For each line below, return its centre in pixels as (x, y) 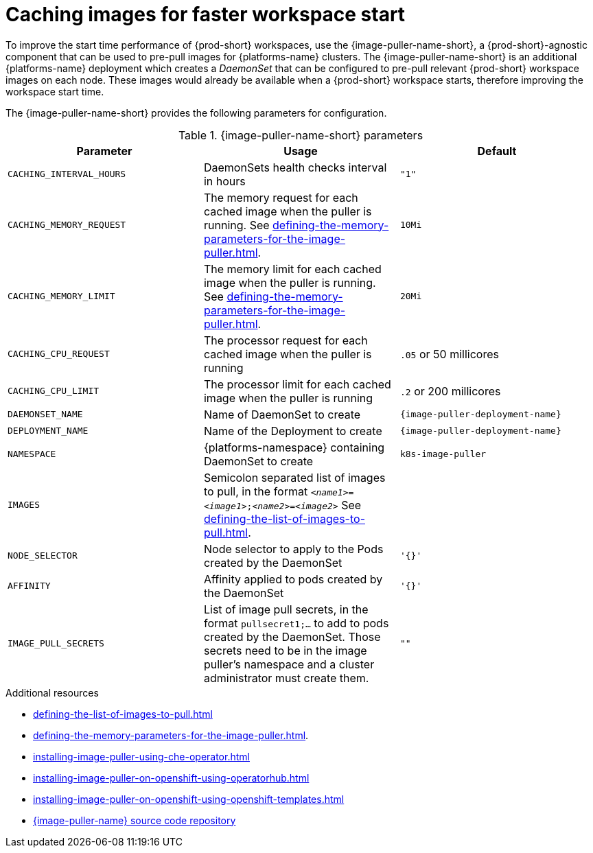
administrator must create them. (286, 678)
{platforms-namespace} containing (294, 447)
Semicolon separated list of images (294, 477)
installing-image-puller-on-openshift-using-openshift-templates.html (189, 799)
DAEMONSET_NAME (45, 414)
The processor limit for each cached (297, 384)
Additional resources (52, 692)
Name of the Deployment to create (293, 431)
